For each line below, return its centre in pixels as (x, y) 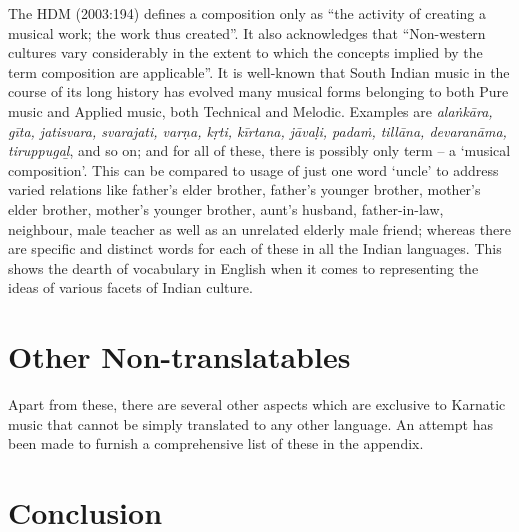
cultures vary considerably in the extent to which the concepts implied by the (245, 52)
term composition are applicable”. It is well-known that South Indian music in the (259, 71)
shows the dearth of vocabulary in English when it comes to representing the (243, 267)
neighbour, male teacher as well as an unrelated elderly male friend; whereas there (259, 228)
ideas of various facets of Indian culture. (130, 287)
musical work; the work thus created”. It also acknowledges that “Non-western (247, 32)
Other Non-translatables (179, 356)
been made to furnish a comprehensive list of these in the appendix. (216, 443)
